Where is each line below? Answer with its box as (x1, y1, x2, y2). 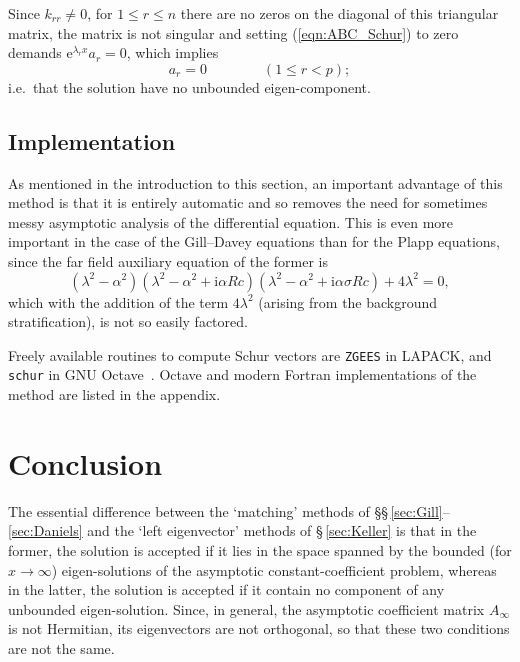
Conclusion (8, 442, 163, 483)
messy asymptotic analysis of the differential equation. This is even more (8, 211, 454, 232)
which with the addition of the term (8, 291, 229, 312)
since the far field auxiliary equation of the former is (8, 250, 328, 271)
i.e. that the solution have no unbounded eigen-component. (8, 76, 371, 97)
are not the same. (8, 637, 115, 658)
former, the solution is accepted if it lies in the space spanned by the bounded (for (8, 539, 512, 560)
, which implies (126, 42, 219, 63)
